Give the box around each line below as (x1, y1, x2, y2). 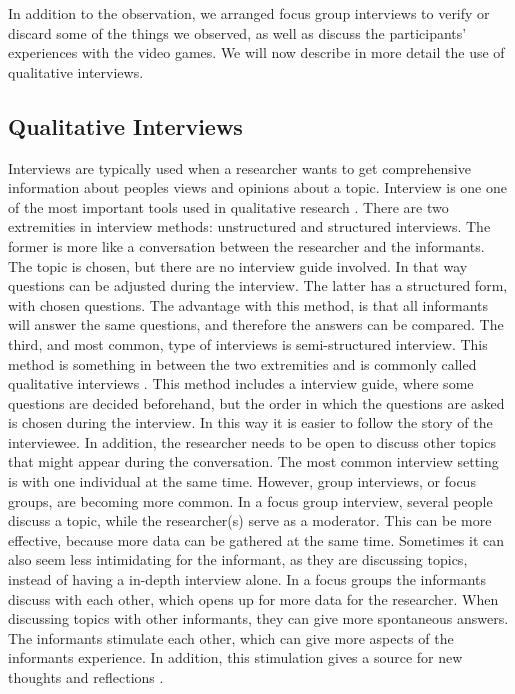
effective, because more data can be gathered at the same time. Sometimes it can (8, 529, 505, 550)
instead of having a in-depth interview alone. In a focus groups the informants (8, 569, 487, 590)
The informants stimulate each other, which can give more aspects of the (8, 627, 454, 648)
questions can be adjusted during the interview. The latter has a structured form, (8, 275, 508, 296)
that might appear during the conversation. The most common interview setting (8, 451, 499, 472)
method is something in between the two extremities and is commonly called (8, 353, 477, 374)
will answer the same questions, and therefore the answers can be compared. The (8, 314, 504, 335)
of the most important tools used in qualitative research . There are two (8, 196, 449, 217)
